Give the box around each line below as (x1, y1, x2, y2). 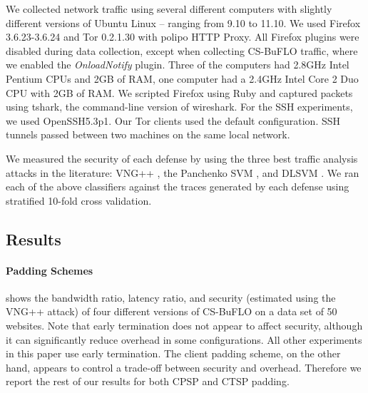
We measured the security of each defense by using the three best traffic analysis (6, 150, 358, 165)
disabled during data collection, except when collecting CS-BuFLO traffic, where (6, 43, 358, 58)
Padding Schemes (6, 262, 93, 277)
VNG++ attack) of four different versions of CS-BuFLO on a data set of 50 (6, 304, 337, 319)
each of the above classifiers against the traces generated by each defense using (6, 179, 349, 194)
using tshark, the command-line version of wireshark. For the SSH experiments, (6, 99, 353, 114)
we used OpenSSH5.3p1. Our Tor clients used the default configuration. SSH (6, 113, 341, 128)
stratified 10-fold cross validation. (6, 193, 152, 208)
